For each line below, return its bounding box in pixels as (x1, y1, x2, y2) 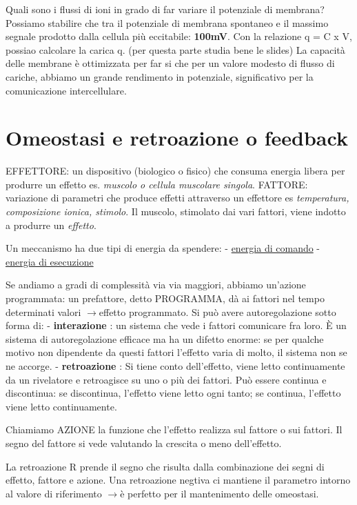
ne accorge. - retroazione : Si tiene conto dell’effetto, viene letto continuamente (6, 359, 345, 373)
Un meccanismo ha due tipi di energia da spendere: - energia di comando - (6, 241, 320, 255)
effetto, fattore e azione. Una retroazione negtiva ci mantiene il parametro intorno (6, 473, 351, 487)
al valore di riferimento (6, 486, 102, 500)
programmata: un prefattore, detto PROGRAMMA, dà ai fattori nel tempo (6, 291, 325, 306)
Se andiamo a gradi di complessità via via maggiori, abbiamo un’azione (6, 277, 306, 292)
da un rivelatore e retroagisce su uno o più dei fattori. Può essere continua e (6, 372, 327, 386)
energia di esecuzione (6, 254, 94, 268)
